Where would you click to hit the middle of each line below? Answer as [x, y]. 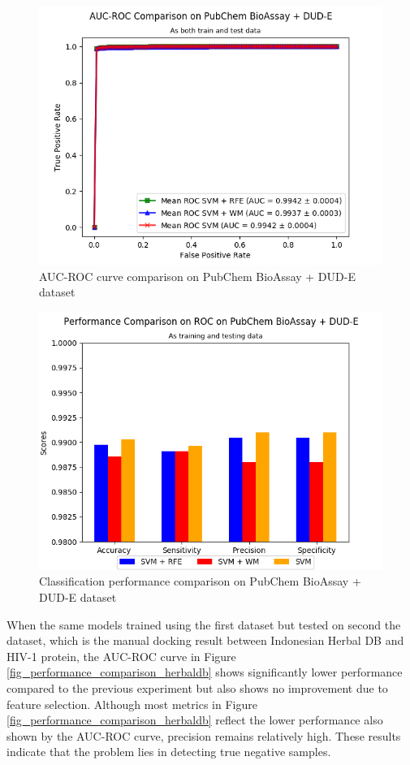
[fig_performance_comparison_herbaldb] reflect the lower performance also [195, 720]
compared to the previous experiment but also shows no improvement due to [197, 687]
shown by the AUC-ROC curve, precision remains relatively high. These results [204, 735]
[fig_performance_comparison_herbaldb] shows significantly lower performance [205, 672]
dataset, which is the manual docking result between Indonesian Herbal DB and [205, 640]
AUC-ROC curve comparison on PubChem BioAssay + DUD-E [197, 276]
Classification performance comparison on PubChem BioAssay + [200, 581]
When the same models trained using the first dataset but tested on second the [204, 624]
